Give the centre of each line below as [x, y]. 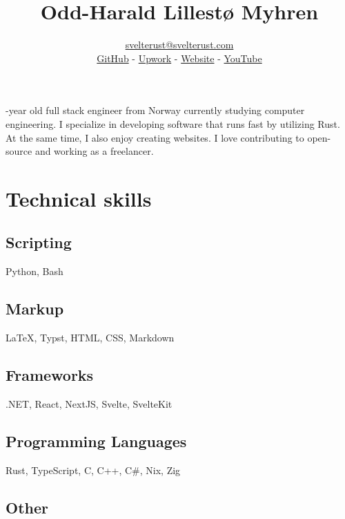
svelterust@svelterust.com [179, 45]
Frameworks [50, 375]
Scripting [39, 242]
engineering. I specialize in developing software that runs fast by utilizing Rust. [173, 123]
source [19, 151]
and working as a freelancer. [94, 151]
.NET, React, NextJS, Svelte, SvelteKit [89, 403]
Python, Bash [34, 271]
